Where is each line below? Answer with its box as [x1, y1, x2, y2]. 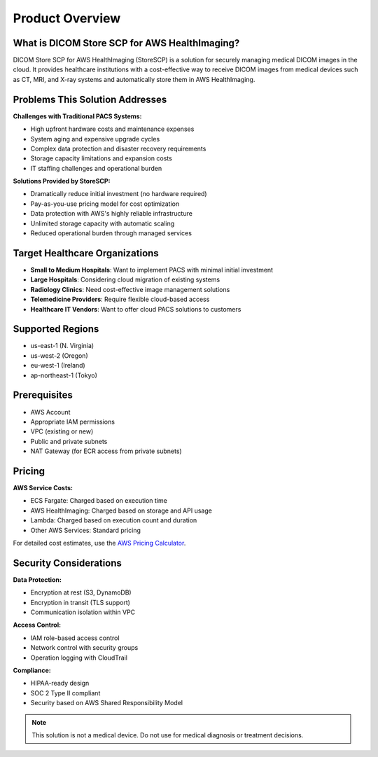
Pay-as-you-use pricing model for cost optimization [30, 200, 180, 208]
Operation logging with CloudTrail [30, 653, 127, 662]
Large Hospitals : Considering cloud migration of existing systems [30, 275, 220, 284]
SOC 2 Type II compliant [30, 688, 101, 697]
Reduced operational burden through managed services [30, 229, 192, 237]
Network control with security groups [30, 644, 139, 652]
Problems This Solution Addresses [13, 93, 167, 105]
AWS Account [30, 408, 71, 416]
